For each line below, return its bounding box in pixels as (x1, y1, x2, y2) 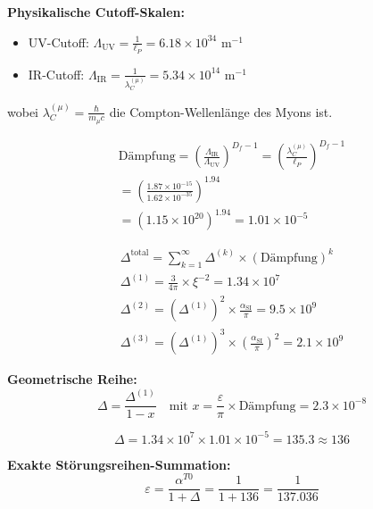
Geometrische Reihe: (7, 370, 137, 388)
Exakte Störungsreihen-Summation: (7, 455, 231, 473)
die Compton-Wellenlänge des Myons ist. (109, 102, 333, 121)
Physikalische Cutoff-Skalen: (7, 3, 185, 21)
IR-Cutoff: (28, 64, 85, 83)
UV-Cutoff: (28, 32, 89, 51)
